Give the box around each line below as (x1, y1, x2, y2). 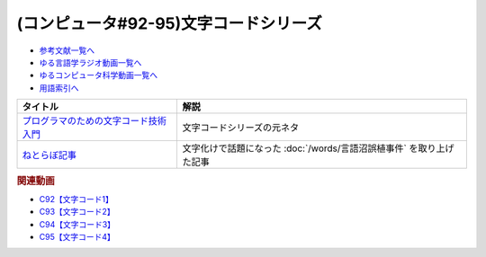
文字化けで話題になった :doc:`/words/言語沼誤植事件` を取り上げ (182, 142, 454, 155)
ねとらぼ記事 (22, 149, 76, 162)
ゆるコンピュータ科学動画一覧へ (39, 70, 157, 81)
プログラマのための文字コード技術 (22, 115, 166, 128)
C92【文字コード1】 (39, 193, 114, 204)
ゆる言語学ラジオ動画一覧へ (39, 57, 142, 67)
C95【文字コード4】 (39, 231, 116, 242)
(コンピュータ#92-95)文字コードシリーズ (16, 13, 323, 33)
